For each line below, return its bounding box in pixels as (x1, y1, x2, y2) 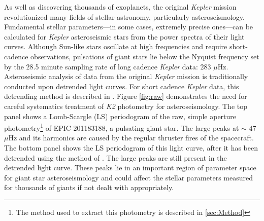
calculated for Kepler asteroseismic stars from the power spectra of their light (4, 31, 245, 42)
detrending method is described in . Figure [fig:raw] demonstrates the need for (4, 91, 247, 101)
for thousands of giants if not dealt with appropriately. (4, 182, 174, 193)
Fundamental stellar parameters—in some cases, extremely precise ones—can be (4, 21, 253, 32)
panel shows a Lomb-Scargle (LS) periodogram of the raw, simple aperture (4, 110, 237, 121)
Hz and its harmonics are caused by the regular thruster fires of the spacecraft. (8, 132, 254, 143)
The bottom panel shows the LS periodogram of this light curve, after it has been (4, 142, 258, 153)
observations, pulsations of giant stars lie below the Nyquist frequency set (30, 51, 259, 61)
